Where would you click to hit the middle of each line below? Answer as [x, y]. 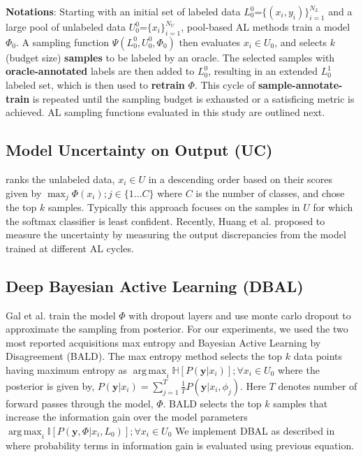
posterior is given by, [50, 385]
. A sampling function [63, 42]
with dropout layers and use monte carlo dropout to [240, 315]
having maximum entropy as [66, 369]
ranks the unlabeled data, [60, 179]
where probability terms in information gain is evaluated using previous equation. [180, 445]
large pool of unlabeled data [66, 27]
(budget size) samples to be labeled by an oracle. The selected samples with [170, 57]
